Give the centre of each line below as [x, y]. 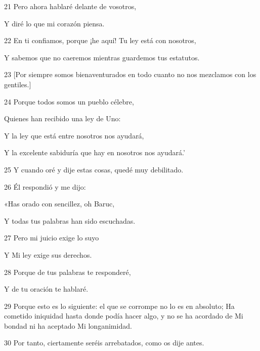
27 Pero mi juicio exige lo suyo [52, 238]
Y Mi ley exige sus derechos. [48, 254]
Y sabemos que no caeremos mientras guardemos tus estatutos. [102, 57]
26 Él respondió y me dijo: [45, 186]
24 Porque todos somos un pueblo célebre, [69, 101]
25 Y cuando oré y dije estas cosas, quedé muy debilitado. [94, 169]
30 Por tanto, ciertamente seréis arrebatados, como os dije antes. [104, 343]
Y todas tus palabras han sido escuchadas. [70, 220]
